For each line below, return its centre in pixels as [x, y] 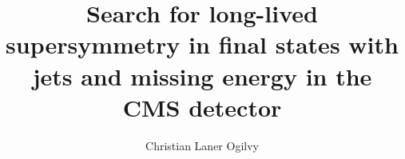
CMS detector [202, 107]
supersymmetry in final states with [202, 44]
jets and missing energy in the [202, 76]
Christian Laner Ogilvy [202, 145]
